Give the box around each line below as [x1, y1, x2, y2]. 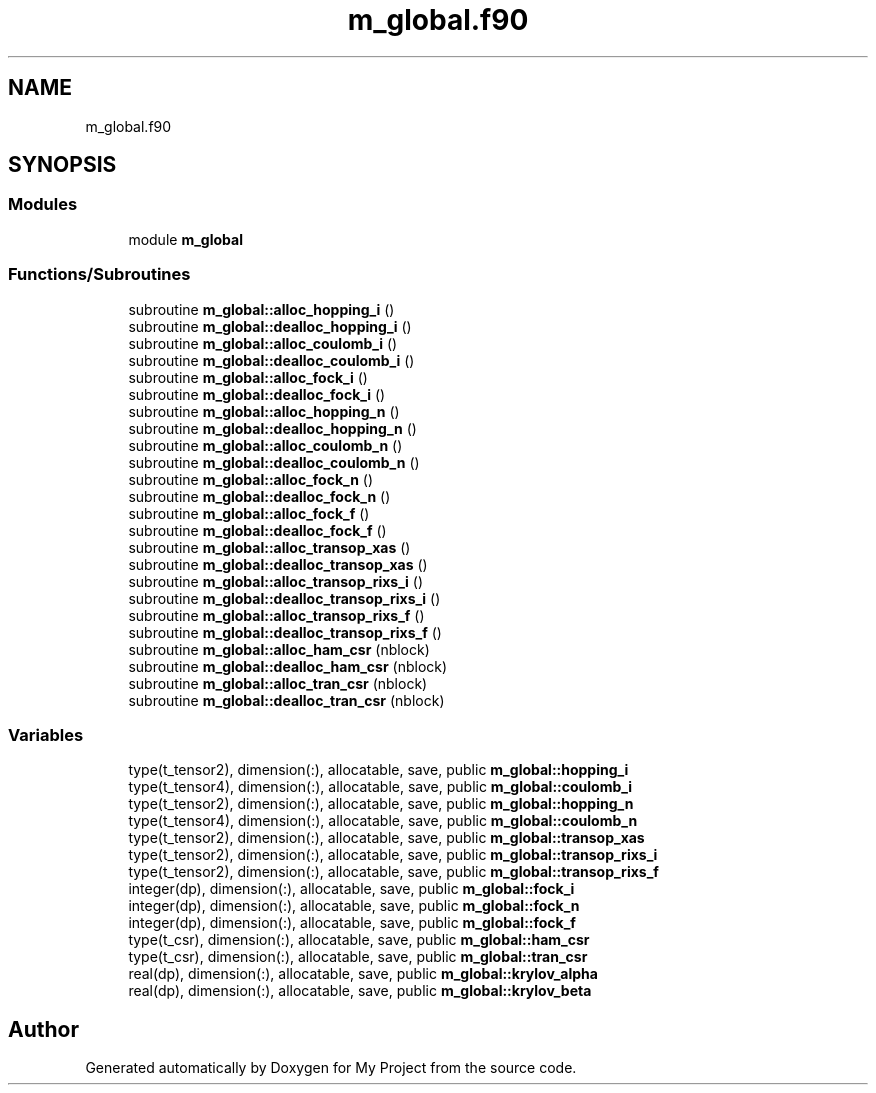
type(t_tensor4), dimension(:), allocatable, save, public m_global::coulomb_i [128, 778, 632, 796]
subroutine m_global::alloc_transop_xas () [128, 538, 411, 556]
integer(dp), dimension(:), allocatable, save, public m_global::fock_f [128, 914, 576, 932]
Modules [8, 194, 78, 215]
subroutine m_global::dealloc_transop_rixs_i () [128, 589, 441, 607]
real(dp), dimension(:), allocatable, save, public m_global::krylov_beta [128, 982, 592, 1000]
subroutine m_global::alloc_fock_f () [128, 504, 370, 522]
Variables [8, 724, 84, 745]
